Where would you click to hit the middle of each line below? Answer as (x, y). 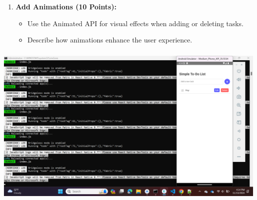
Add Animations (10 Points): (66, 6)
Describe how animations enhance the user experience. (110, 40)
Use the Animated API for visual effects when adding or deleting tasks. (135, 23)
